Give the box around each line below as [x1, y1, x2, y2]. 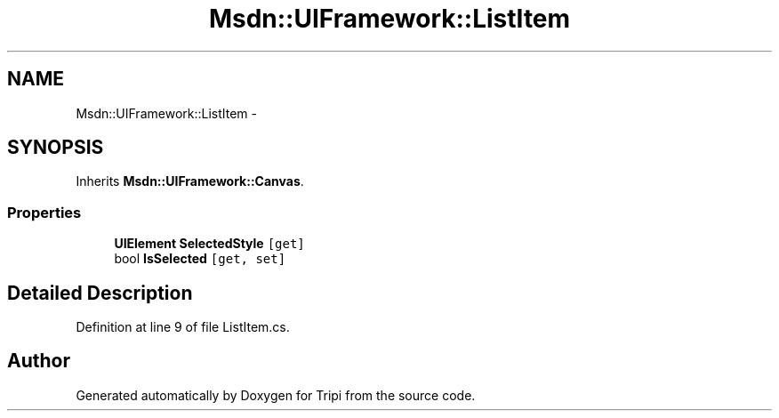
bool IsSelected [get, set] [114, 251, 286, 267]
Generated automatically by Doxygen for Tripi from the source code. [76, 387, 476, 403]
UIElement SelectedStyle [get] [114, 236, 305, 252]
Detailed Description [7, 281, 193, 304]
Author [7, 350, 70, 373]
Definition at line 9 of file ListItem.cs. [76, 319, 290, 335]
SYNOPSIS [7, 136, 104, 159]
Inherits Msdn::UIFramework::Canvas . [76, 173, 304, 189]
